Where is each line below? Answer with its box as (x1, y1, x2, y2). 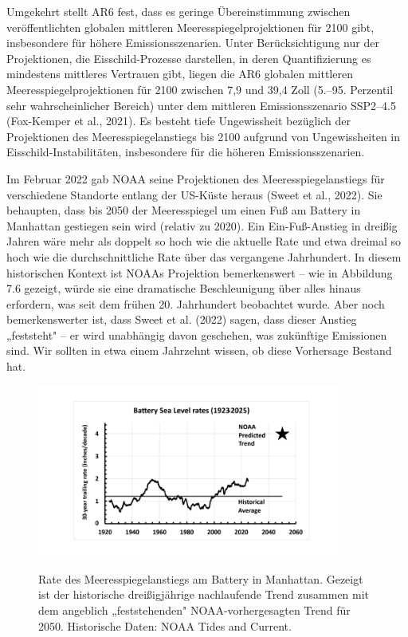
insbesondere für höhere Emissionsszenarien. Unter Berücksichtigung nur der (6, 34, 379, 51)
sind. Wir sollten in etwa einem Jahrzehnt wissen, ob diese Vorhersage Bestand (6, 342, 392, 359)
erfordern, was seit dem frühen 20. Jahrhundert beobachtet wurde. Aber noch (6, 295, 385, 312)
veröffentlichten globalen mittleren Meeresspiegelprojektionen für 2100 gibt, (6, 18, 375, 35)
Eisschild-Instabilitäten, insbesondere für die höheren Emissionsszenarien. (6, 144, 365, 160)
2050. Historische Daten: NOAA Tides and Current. (38, 617, 292, 634)
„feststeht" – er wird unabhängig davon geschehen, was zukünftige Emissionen (6, 326, 387, 343)
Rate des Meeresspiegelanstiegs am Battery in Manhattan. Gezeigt (38, 570, 363, 587)
